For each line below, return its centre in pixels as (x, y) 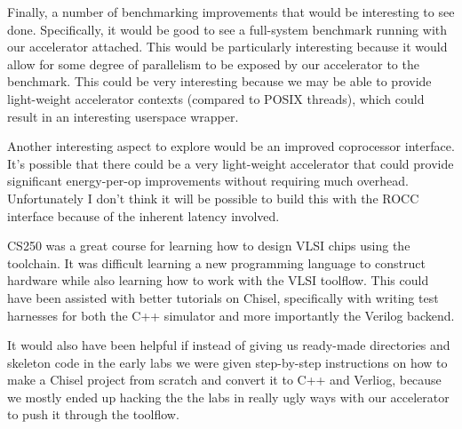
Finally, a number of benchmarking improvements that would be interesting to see (231, 12)
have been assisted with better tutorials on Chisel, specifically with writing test (223, 297)
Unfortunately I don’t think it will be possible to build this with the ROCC (213, 198)
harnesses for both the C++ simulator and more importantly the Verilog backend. (231, 315)
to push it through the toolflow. (93, 414)
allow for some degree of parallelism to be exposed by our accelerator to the (213, 64)
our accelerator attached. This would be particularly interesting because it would (227, 47)
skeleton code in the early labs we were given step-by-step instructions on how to (227, 362)
